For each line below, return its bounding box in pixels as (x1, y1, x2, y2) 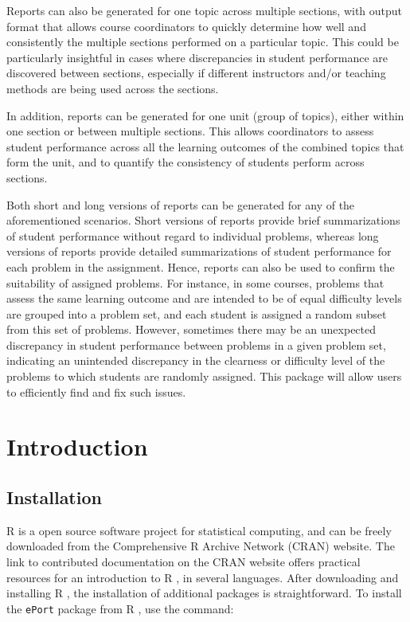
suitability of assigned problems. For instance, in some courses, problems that (6, 274, 385, 291)
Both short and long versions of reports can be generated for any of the (6, 196, 355, 213)
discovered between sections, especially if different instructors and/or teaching (6, 65, 386, 81)
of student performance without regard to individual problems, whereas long (6, 227, 379, 244)
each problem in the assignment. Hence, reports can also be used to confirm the (6, 258, 395, 275)
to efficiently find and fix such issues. (6, 383, 186, 400)
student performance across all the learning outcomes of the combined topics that (6, 138, 404, 155)
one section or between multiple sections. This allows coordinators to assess (6, 123, 374, 139)
